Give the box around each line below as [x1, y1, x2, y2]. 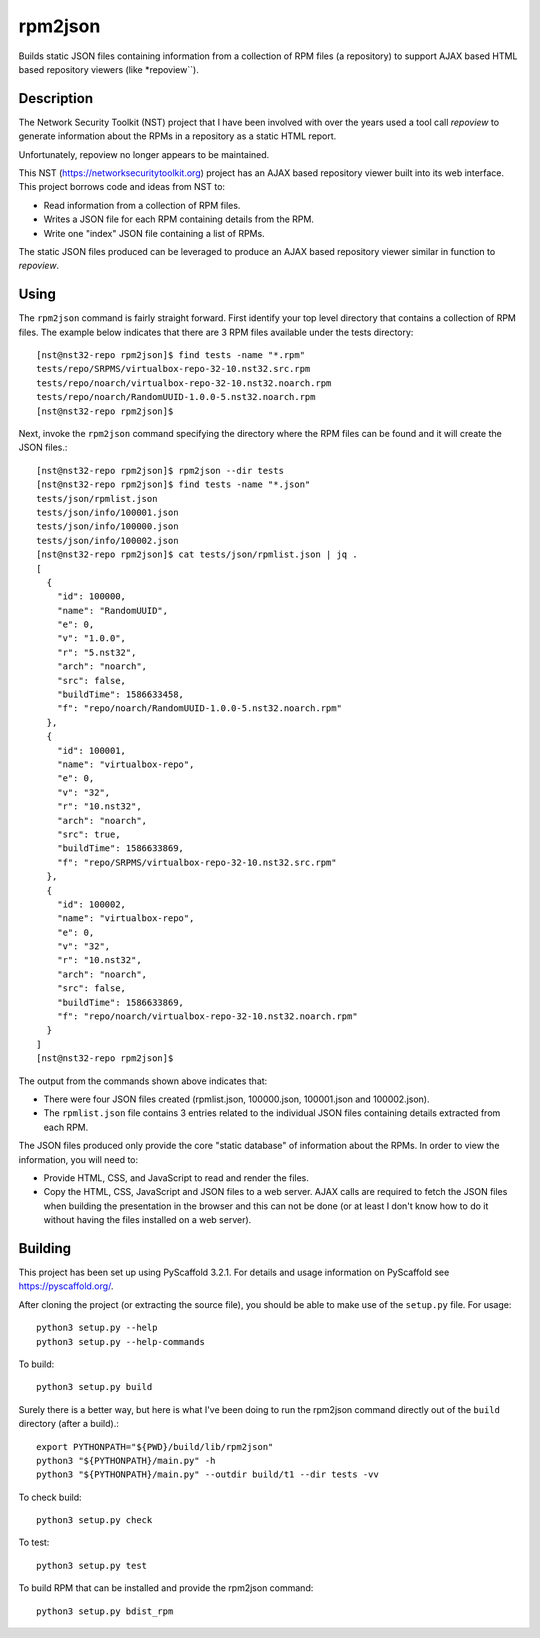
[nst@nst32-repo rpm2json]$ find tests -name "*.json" [36, 479, 311, 490]
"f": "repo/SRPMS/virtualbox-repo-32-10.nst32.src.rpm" [56, 856, 337, 868]
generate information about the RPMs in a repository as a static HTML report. [18, 130, 337, 142]
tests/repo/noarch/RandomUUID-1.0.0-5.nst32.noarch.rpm [36, 391, 316, 403]
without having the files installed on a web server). [43, 1214, 252, 1226]
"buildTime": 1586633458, [56, 689, 185, 700]
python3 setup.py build [36, 1381, 153, 1393]
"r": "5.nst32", [56, 646, 137, 658]
